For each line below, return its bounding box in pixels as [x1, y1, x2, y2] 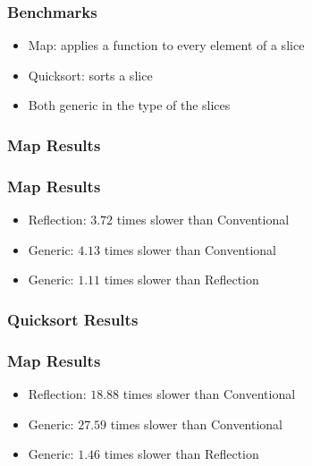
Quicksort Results [7, 308, 139, 330]
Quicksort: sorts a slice [28, 65, 153, 84]
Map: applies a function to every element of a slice [28, 36, 305, 55]
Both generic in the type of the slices [28, 96, 231, 114]
